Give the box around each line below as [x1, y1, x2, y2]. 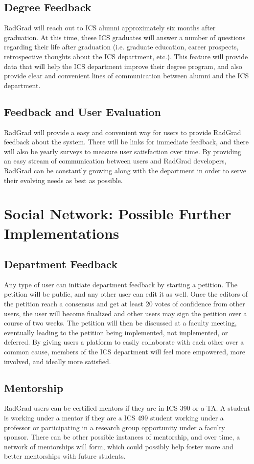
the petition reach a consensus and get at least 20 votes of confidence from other [4, 299, 245, 309]
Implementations [4, 223, 119, 243]
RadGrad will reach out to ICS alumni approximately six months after [4, 23, 216, 33]
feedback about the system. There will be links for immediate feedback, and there [4, 137, 249, 147]
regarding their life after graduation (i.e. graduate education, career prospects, [4, 42, 239, 52]
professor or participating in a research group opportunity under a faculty [4, 422, 225, 432]
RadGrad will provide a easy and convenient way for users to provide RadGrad [4, 127, 241, 137]
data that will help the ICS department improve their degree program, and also [4, 61, 242, 71]
